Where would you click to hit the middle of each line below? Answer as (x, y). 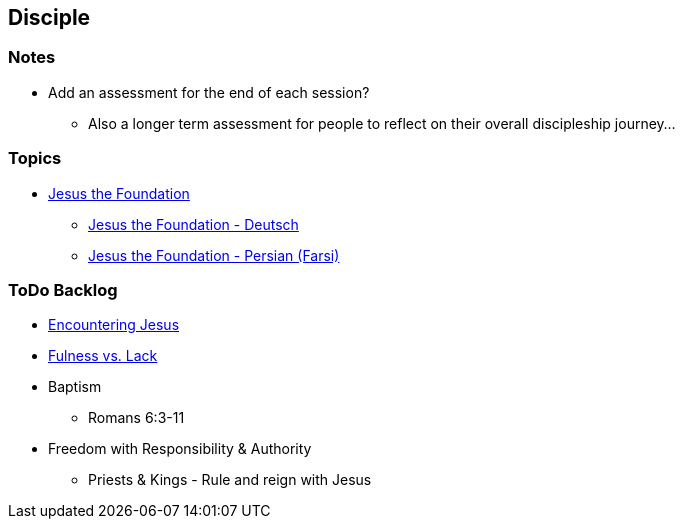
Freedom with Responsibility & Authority (180, 449)
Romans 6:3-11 (136, 418)
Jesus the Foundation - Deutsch (193, 224)
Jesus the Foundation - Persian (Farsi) (214, 255)
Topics (35, 158)
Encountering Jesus (114, 325)
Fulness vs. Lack (103, 356)
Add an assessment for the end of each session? (209, 92)
